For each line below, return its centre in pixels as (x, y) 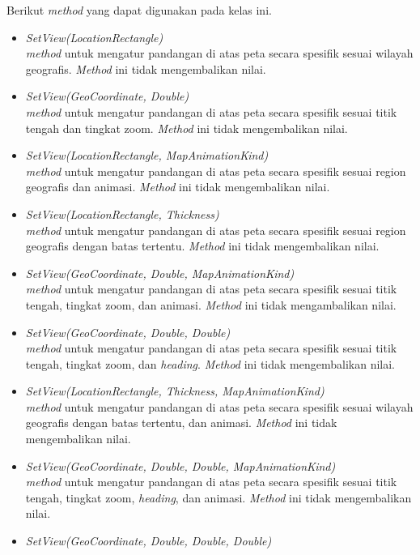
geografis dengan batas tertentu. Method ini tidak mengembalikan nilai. (202, 246)
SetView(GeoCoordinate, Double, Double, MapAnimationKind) (180, 465)
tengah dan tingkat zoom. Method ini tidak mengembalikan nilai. (187, 128)
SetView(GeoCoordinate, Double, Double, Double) (148, 541)
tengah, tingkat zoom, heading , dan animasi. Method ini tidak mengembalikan (218, 497)
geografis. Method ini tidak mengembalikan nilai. (146, 68)
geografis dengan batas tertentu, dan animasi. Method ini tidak (181, 423)
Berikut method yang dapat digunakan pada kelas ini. (139, 10)
